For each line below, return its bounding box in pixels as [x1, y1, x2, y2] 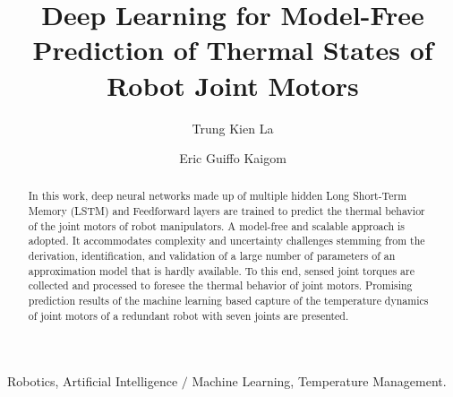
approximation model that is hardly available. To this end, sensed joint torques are [28, 263, 415, 278]
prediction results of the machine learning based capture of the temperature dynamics [28, 293, 429, 308]
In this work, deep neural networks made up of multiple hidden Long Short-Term [28, 188, 407, 203]
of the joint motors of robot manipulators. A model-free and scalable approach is [28, 218, 406, 233]
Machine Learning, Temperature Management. [192, 372, 447, 391]
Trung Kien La [192, 118, 274, 137]
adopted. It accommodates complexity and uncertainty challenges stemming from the [28, 233, 425, 248]
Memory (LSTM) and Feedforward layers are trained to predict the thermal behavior [28, 203, 425, 219]
